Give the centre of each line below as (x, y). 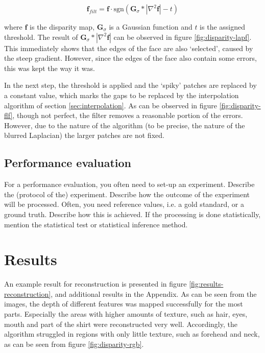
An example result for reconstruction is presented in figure (95, 284)
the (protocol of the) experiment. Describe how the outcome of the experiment (127, 194)
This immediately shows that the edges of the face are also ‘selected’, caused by (129, 48)
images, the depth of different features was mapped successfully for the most (124, 304)
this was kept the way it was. (50, 68)
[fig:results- (206, 284)
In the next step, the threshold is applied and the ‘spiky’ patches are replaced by (130, 85)
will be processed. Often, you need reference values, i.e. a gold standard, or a (124, 204)
